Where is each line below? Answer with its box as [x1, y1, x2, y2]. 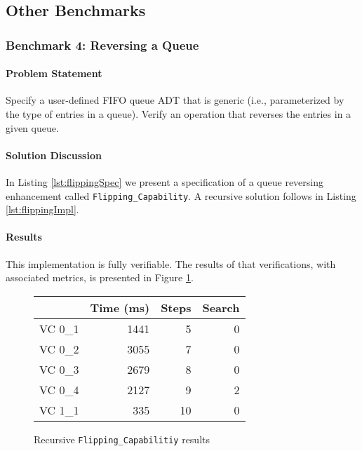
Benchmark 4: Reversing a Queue [6, 36, 199, 53]
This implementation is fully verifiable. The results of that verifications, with [6, 256, 336, 271]
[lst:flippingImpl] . [6, 202, 79, 217]
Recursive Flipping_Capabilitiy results [34, 431, 210, 446]
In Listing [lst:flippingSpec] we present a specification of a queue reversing [6, 175, 323, 189]
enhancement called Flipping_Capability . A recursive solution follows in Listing [6, 188, 356, 203]
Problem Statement [6, 66, 102, 81]
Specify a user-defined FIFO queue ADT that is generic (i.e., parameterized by [6, 93, 344, 107]
